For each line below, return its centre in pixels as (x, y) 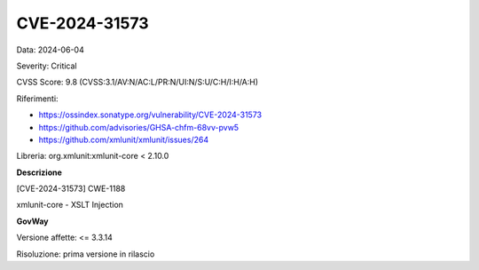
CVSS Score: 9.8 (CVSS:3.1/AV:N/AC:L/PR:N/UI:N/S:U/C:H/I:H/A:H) (137, 82)
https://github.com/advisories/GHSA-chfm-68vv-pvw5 (139, 127)
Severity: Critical (47, 66)
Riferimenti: (37, 99)
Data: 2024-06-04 (50, 50)
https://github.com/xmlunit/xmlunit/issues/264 (123, 139)
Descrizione (39, 172)
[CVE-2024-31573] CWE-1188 (71, 189)
